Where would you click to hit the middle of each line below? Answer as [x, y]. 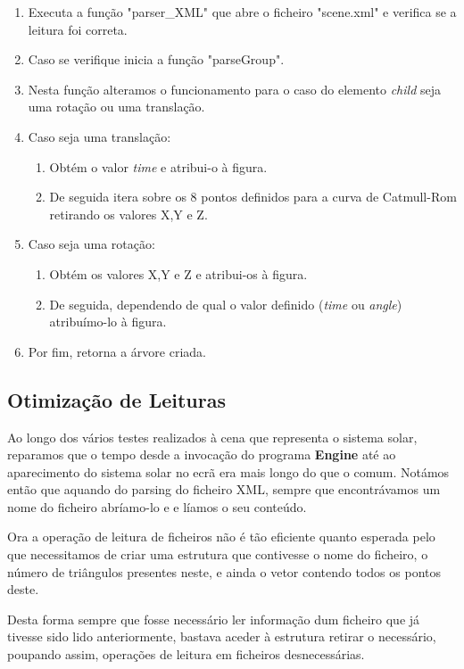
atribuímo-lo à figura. [108, 322]
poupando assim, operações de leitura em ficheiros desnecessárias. [186, 654]
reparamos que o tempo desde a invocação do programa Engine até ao [202, 454]
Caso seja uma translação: [99, 136]
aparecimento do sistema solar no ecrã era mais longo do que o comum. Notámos [228, 471]
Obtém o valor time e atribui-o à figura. [158, 166]
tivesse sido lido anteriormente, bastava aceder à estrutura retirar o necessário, [222, 636]
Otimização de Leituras [116, 399]
